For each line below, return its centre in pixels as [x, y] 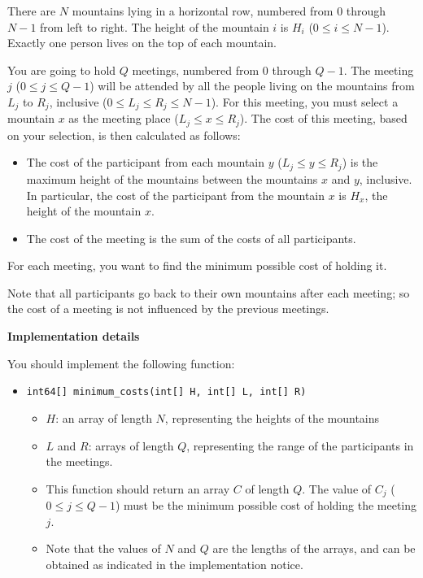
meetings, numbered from [196, 70]
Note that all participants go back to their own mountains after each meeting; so [209, 292]
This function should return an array [138, 488]
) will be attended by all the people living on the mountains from [252, 86]
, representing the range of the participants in [300, 445]
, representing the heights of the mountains [272, 417]
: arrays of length [131, 445]
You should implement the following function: [121, 363]
